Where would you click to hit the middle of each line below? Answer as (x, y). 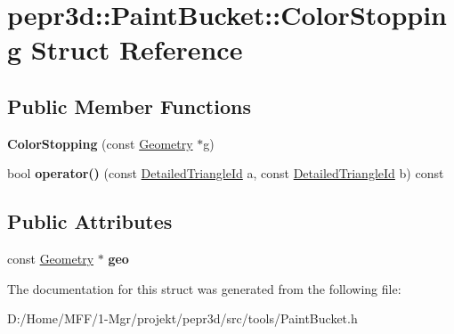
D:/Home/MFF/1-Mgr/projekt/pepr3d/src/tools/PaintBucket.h (182, 318)
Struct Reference (137, 49)
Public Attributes (90, 221)
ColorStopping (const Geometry (100, 143)
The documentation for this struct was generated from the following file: (204, 288)
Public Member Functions (129, 106)
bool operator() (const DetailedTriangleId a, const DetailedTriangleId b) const (226, 173)
